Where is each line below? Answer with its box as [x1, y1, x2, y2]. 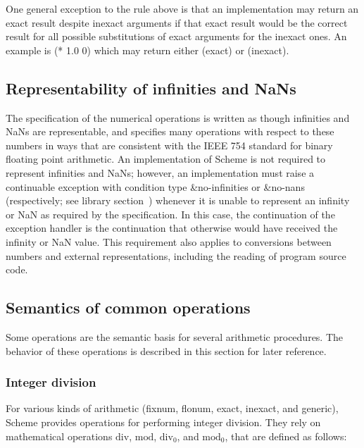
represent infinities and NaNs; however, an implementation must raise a [6, 165, 315, 180]
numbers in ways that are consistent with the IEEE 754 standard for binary [6, 137, 333, 152]
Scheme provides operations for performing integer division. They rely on [6, 414, 321, 429]
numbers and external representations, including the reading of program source [6, 248, 346, 263]
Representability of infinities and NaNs [6, 77, 296, 99]
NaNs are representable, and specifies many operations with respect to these [6, 124, 334, 139]
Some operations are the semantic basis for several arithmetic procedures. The [6, 329, 344, 344]
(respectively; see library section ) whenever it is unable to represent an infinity [6, 193, 350, 208]
